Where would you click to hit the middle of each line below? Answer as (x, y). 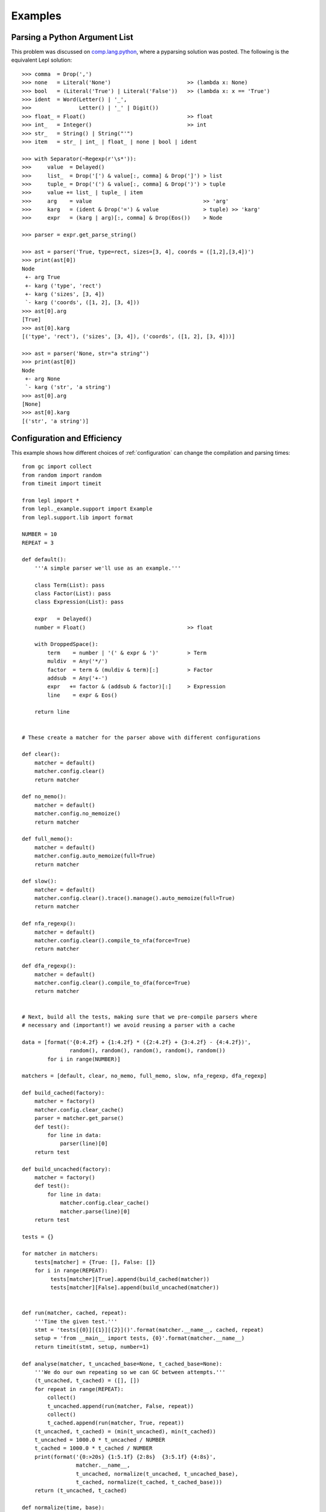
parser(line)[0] (84, 1144)
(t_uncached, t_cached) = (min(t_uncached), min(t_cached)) (125, 1431)
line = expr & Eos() (82, 695)
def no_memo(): (44, 797)
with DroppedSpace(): (66, 644)
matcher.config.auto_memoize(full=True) (95, 856)
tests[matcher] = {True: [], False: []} (95, 1262)
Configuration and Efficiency (67, 438)
